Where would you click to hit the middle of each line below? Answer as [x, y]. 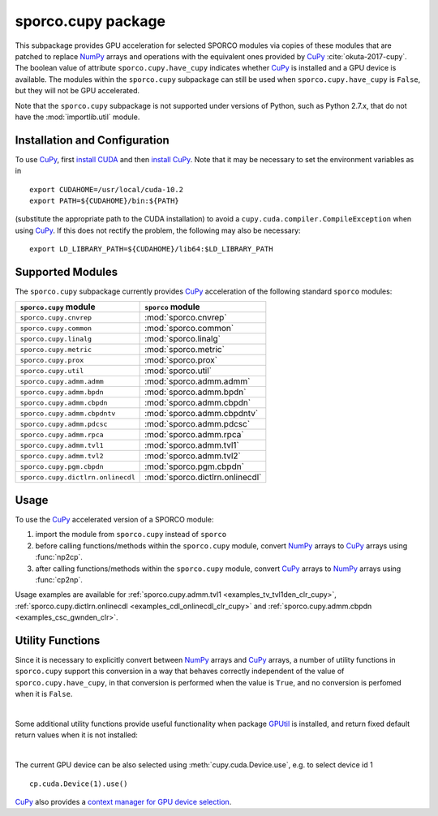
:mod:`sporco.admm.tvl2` [193, 456]
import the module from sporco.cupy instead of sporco [131, 535]
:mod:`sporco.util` [178, 371]
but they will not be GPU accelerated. [77, 91]
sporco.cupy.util [52, 370]
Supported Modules [67, 272]
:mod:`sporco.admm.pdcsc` [198, 424]
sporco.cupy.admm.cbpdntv [68, 413]
